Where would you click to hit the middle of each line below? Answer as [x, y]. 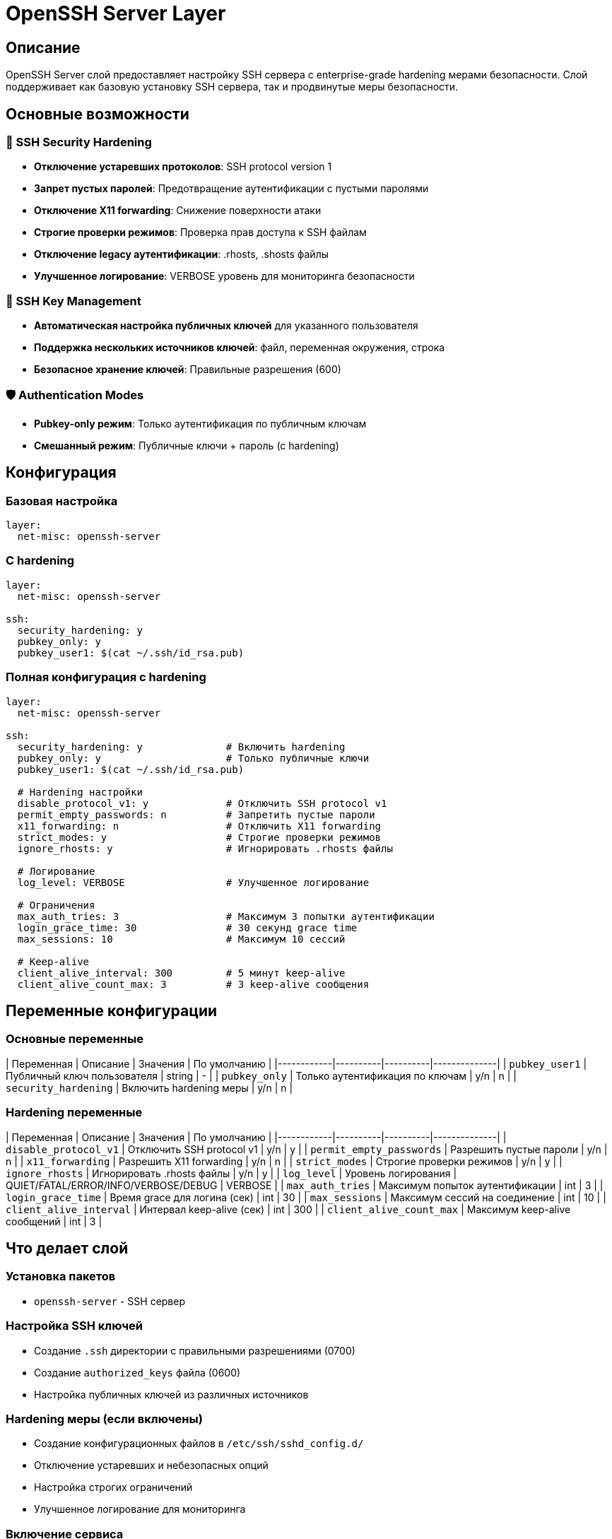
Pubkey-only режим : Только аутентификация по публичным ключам [200, 423]
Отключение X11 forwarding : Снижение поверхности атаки [178, 211]
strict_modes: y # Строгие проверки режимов [199, 837]
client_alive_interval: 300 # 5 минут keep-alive [181, 973]
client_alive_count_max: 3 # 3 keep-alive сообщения [193, 984]
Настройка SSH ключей [74, 1326]
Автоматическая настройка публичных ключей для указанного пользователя [226, 326]
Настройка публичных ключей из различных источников [171, 1394]
